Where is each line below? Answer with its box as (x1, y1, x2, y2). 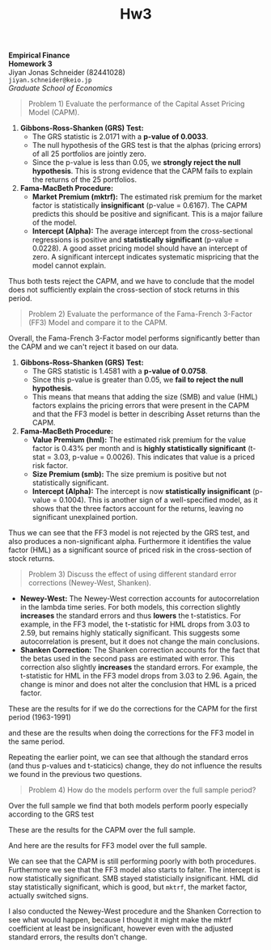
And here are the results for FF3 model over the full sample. (8, 841, 208, 851)
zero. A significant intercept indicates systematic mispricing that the (32, 252, 259, 262)
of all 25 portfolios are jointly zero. (32, 149, 147, 158)
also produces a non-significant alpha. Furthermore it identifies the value (8, 537, 252, 547)
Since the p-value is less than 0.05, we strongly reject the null (32, 158, 241, 167)
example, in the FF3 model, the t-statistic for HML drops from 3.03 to (19, 619, 251, 629)
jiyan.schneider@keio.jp (8, 76, 92, 85)
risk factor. (32, 461, 69, 471)
